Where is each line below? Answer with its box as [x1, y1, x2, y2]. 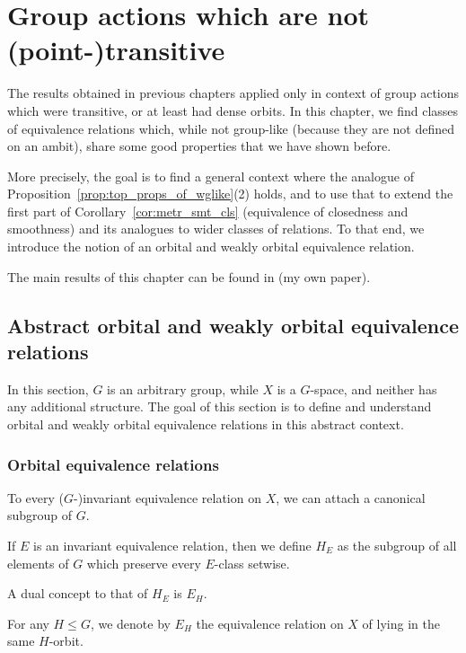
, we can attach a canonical [276, 488, 426, 507]
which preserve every [86, 553, 201, 572]
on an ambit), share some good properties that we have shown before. [7, 137, 391, 155]
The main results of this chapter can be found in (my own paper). [7, 267, 371, 286]
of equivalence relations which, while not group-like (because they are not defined [7, 119, 455, 137]
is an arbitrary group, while [107, 379, 259, 398]
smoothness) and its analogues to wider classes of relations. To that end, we [7, 219, 425, 238]
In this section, [7, 379, 89, 398]
